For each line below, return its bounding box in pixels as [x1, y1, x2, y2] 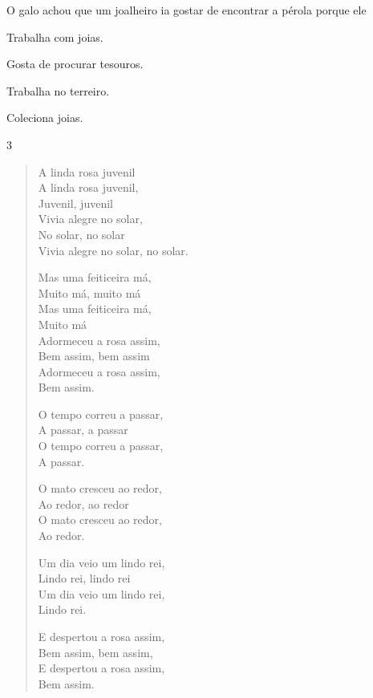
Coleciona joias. [6, 109, 83, 126]
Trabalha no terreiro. [6, 82, 110, 99]
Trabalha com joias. [6, 28, 103, 45]
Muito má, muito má [38, 284, 141, 301]
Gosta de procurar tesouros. [6, 55, 144, 72]
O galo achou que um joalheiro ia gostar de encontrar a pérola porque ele [6, 2, 367, 18]
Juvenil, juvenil [38, 194, 113, 211]
